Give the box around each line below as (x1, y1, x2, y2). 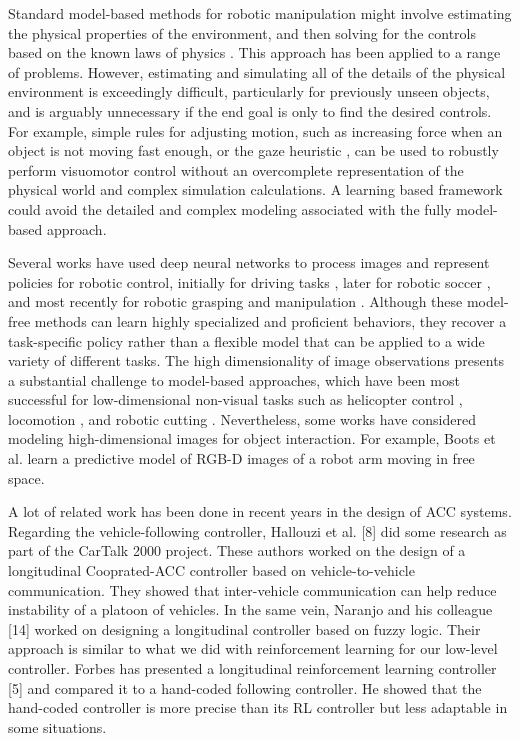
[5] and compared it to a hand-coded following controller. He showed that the (8, 677, 482, 698)
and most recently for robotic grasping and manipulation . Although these (8, 291, 463, 312)
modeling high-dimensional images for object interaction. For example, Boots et (8, 428, 496, 449)
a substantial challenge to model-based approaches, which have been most (8, 369, 460, 390)
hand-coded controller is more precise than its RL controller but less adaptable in (8, 697, 508, 718)
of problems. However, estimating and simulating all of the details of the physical (8, 61, 506, 82)
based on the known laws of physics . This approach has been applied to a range (8, 42, 501, 63)
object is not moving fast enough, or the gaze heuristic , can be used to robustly (8, 140, 499, 161)
